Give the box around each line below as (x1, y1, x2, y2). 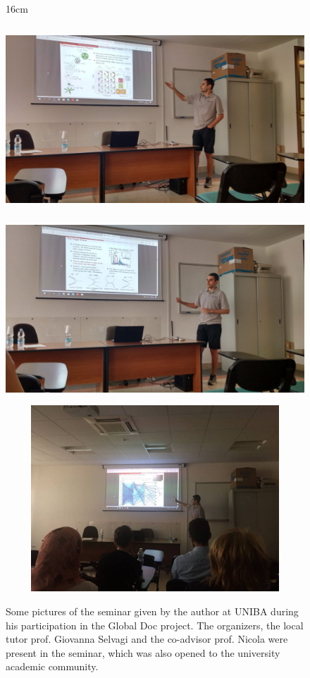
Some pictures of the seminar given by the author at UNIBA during (6, 604, 299, 619)
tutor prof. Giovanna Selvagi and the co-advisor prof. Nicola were (6, 631, 288, 646)
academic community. (6, 659, 99, 674)
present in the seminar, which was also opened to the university (6, 645, 280, 660)
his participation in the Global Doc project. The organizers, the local (6, 617, 304, 632)
